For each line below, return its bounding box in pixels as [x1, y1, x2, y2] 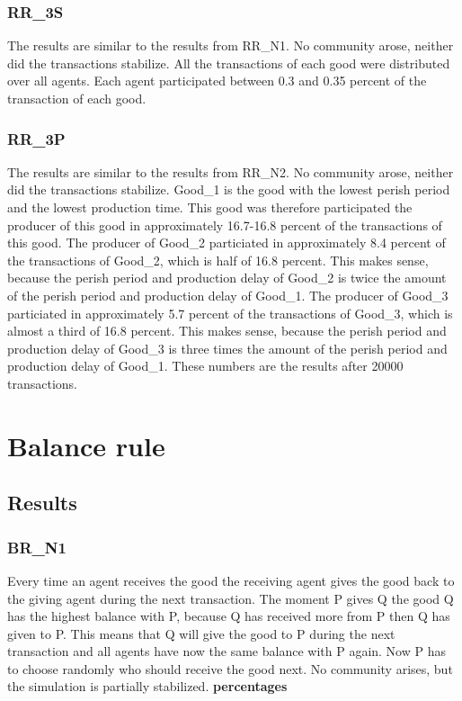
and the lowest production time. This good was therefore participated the [7, 198, 413, 216]
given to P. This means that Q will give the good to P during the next [7, 624, 395, 643]
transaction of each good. [7, 89, 147, 107]
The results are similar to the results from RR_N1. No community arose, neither [7, 36, 454, 55]
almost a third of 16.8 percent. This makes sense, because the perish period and [7, 321, 447, 340]
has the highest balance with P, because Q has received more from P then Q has [7, 607, 450, 625]
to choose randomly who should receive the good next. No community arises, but [7, 659, 453, 678]
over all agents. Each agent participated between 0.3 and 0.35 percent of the [7, 71, 427, 90]
